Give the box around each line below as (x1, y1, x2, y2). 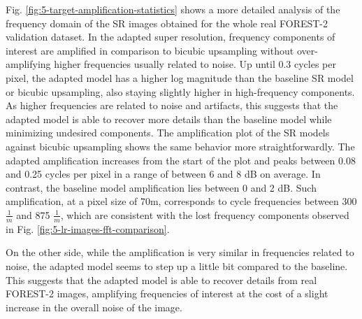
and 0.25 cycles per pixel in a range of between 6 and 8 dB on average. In (6, 166, 321, 181)
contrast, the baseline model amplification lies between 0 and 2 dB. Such (6, 180, 317, 194)
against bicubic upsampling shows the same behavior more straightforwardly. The (6, 139, 355, 153)
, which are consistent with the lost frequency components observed (60, 207, 349, 222)
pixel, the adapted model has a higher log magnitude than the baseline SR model (6, 70, 354, 85)
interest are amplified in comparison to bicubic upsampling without (6, 43, 294, 57)
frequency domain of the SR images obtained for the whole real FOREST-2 (6, 15, 328, 30)
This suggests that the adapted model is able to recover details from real (6, 272, 317, 287)
